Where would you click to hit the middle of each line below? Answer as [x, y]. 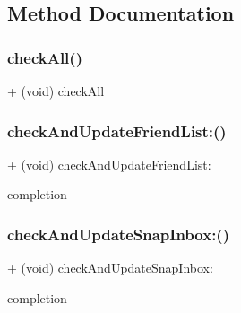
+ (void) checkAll [56, 91]
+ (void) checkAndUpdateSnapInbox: [110, 268]
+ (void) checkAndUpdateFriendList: [109, 164]
